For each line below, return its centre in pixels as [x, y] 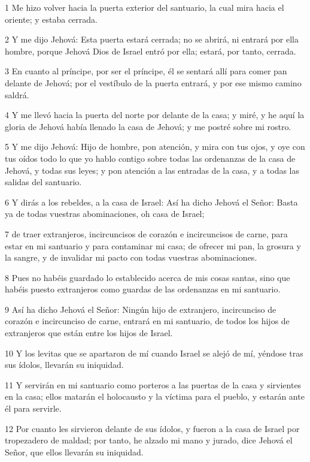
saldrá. [17, 94]
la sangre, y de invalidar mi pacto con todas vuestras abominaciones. [131, 257]
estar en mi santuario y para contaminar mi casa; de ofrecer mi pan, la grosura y [153, 245]
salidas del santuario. [43, 182]
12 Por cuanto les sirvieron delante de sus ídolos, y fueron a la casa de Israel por [152, 428]
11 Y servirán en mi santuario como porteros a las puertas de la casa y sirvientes [153, 384]
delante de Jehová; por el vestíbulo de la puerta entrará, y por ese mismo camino [153, 82]
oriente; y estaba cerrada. [51, 19]
